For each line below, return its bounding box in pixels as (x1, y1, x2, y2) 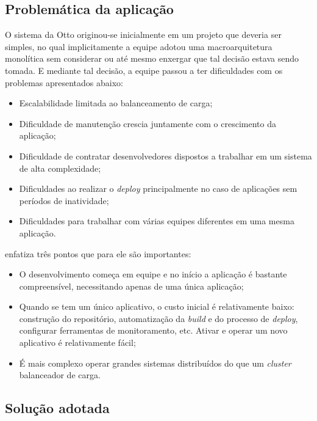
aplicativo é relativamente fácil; (19, 336, 136, 349)
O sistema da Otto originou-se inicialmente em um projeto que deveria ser (5, 28, 282, 41)
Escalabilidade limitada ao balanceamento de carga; (19, 97, 213, 109)
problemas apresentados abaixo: (5, 76, 123, 89)
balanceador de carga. (19, 368, 101, 381)
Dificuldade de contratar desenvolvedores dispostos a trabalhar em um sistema (19, 149, 312, 162)
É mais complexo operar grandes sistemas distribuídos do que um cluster (19, 356, 291, 369)
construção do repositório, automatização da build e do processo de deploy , (19, 312, 298, 324)
